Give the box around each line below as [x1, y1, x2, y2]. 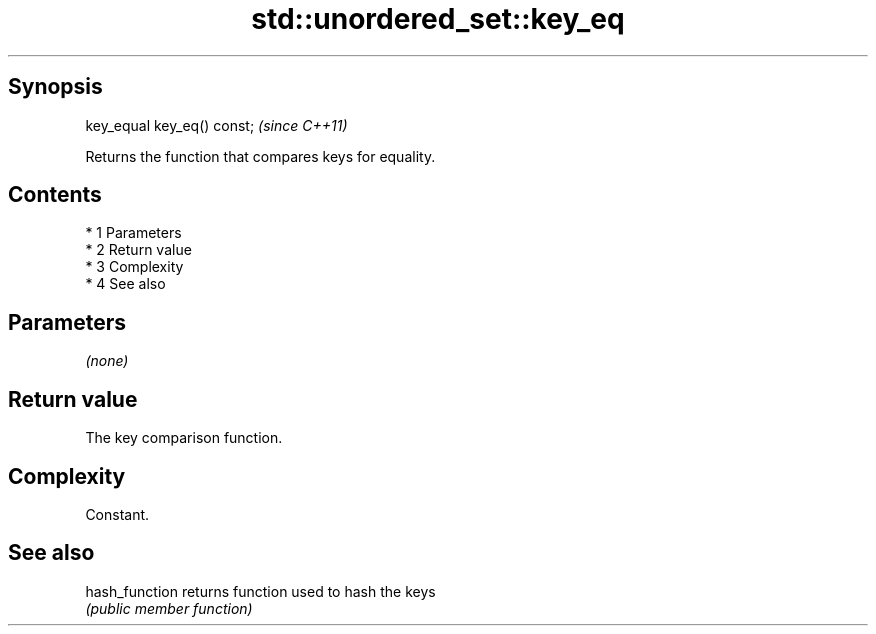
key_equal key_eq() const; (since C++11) [85, 116, 348, 134]
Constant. [85, 505, 150, 523]
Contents [8, 182, 102, 208]
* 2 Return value [85, 241, 192, 259]
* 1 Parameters [85, 224, 182, 242]
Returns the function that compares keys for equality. [85, 147, 436, 165]
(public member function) [85, 599, 253, 617]
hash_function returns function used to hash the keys [85, 582, 436, 600]
